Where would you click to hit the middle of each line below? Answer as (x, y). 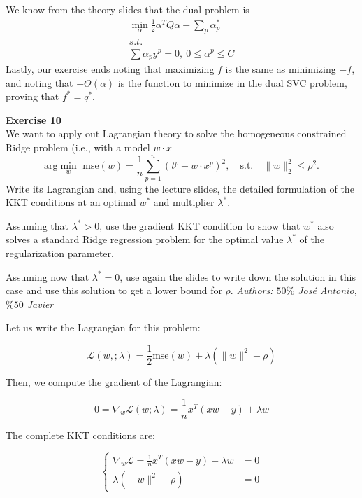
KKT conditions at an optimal (71, 202)
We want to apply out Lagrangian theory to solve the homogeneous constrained (176, 133)
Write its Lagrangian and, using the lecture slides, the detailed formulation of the (180, 188)
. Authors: (252, 290)
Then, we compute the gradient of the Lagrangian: (114, 381)
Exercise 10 (34, 119)
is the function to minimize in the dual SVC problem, (232, 82)
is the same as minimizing (281, 69)
